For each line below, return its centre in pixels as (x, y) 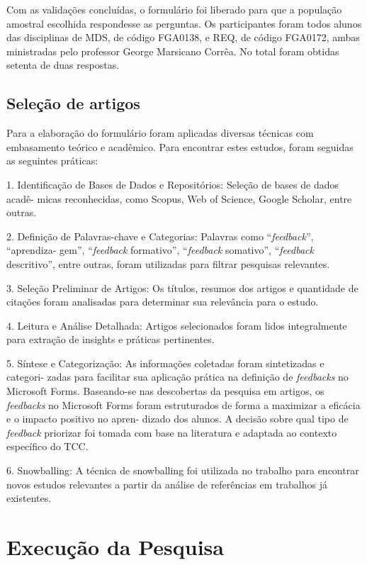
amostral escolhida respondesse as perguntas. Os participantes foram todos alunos (184, 23)
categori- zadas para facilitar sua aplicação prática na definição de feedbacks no (177, 377)
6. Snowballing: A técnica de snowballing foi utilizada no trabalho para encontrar (183, 470)
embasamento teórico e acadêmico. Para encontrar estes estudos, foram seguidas (180, 146)
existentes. (29, 498)
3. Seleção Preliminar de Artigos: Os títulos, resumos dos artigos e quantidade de (182, 287)
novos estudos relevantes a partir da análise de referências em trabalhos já (167, 484)
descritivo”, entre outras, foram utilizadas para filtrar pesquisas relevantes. (168, 263)
